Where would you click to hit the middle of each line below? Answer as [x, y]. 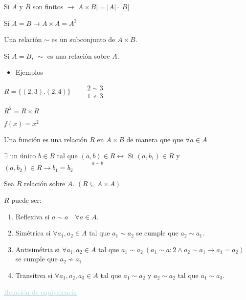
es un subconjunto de [83, 39]
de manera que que [155, 139]
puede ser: [26, 200]
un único [23, 156]
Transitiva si [34, 275]
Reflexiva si [33, 216]
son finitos [48, 6]
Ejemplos [29, 72]
